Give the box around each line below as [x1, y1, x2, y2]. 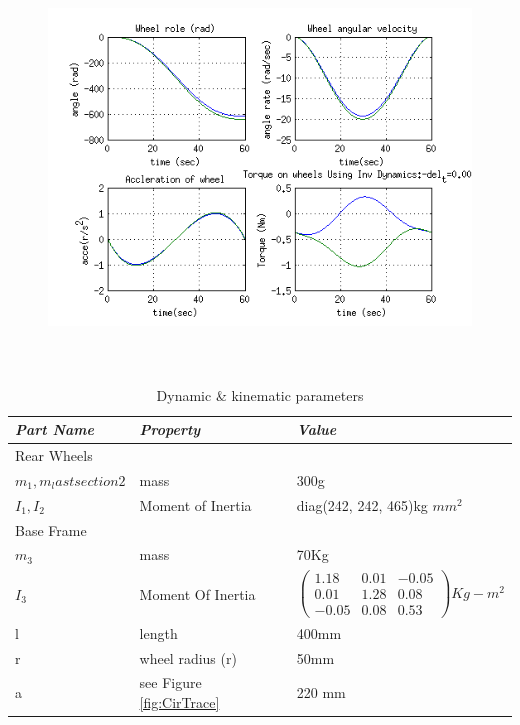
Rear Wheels [15, 445, 93, 466]
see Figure [139, 672, 202, 693]
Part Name [15, 419, 94, 440]
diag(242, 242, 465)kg [296, 494, 428, 515]
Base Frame [15, 519, 87, 540]
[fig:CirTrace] [139, 691, 220, 712]
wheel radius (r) [139, 647, 237, 668]
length [139, 622, 178, 643]
